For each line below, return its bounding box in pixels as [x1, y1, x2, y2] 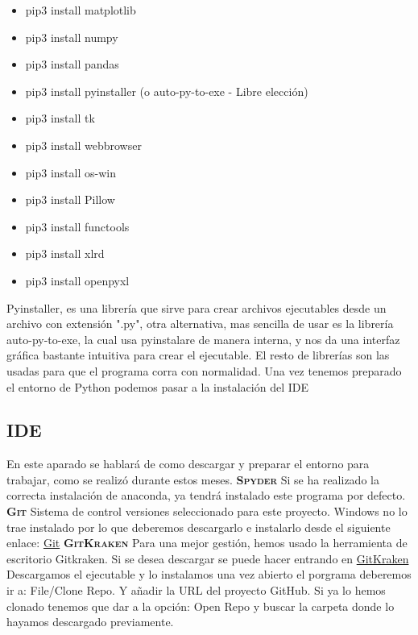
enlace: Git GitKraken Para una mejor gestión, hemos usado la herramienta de [6, 534, 408, 551]
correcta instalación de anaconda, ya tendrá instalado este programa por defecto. [6, 487, 406, 504]
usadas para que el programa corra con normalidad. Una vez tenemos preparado [6, 362, 402, 379]
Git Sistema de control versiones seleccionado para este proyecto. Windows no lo [6, 503, 408, 520]
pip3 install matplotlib [25, 2, 136, 18]
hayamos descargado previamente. [6, 613, 174, 630]
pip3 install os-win [25, 164, 116, 181]
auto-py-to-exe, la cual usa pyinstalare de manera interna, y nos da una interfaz [6, 330, 400, 347]
